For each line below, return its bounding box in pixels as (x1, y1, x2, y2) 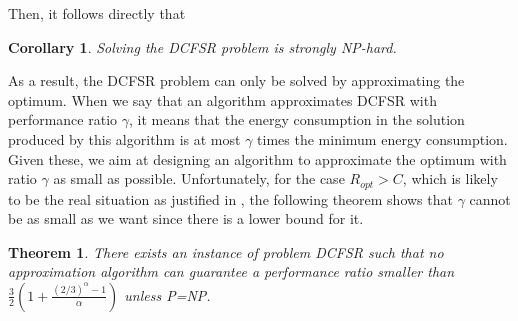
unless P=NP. (124, 284, 211, 305)
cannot (469, 188, 511, 209)
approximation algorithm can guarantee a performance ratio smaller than (8, 261, 455, 282)
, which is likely (402, 168, 498, 189)
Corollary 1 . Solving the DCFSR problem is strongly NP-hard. (8, 36, 397, 57)
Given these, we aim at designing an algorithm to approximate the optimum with (8, 148, 507, 169)
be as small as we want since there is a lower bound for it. (8, 208, 364, 229)
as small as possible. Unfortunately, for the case (53, 168, 345, 189)
